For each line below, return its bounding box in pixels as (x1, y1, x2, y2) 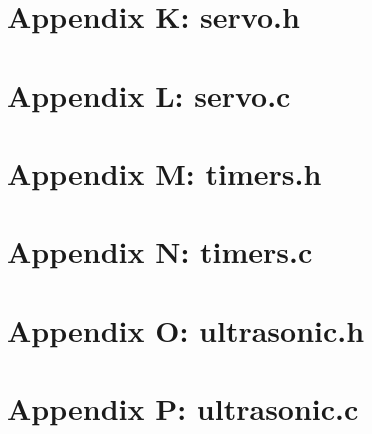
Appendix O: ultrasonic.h (7, 309, 365, 350)
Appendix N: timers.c (7, 231, 313, 272)
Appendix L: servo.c (7, 74, 291, 115)
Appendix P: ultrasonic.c (7, 388, 359, 429)
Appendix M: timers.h (7, 152, 322, 193)
